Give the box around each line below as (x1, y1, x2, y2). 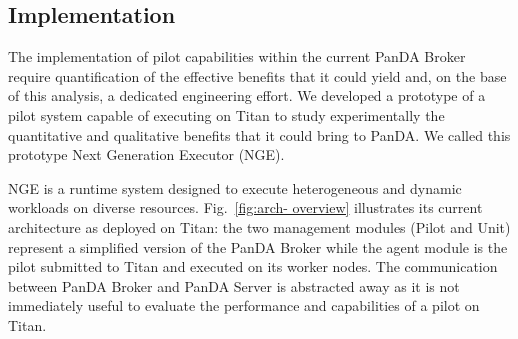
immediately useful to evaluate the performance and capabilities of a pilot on (8, 295, 480, 316)
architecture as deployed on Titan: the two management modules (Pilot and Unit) (8, 216, 511, 237)
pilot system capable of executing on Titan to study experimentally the (8, 104, 445, 125)
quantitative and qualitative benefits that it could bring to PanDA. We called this (8, 124, 511, 145)
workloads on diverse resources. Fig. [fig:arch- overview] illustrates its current (8, 197, 483, 218)
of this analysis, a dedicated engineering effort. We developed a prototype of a (8, 85, 486, 106)
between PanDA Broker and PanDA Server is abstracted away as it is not (8, 275, 460, 296)
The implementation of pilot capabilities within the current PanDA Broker (8, 46, 466, 67)
